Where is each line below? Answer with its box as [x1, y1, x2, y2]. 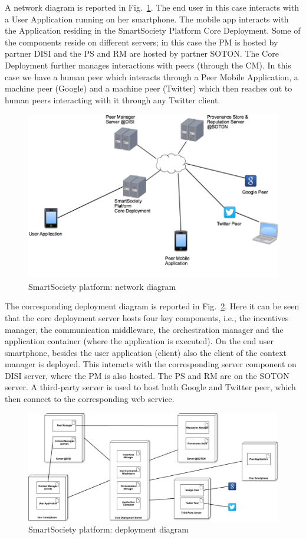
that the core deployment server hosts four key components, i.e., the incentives [5, 311, 289, 324]
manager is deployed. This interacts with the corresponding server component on [5, 358, 297, 370]
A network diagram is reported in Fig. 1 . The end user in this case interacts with [5, 1, 299, 13]
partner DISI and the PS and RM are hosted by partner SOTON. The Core [5, 47, 279, 60]
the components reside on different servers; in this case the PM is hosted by [5, 35, 278, 48]
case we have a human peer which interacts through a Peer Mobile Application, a [5, 70, 298, 83]
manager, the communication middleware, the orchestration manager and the [5, 323, 284, 335]
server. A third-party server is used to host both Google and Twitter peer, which [5, 381, 296, 393]
